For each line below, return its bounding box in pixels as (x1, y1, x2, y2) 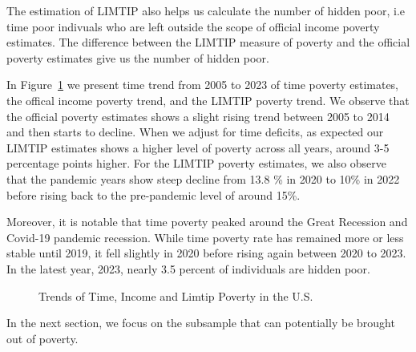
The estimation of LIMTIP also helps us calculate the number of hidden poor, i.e (6, 2, 405, 18)
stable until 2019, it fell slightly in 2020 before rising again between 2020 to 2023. (6, 245, 406, 261)
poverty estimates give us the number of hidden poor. (6, 49, 269, 66)
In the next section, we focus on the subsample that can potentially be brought (6, 314, 395, 331)
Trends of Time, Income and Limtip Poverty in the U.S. (38, 287, 313, 304)
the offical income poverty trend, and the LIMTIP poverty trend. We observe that (6, 91, 410, 108)
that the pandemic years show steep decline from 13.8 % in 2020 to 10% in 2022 (6, 170, 400, 187)
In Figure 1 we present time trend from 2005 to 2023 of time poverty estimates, (6, 76, 399, 93)
